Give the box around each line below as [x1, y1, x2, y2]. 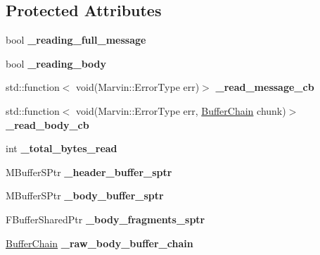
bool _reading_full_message [6, 32, 146, 47]
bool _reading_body [6, 56, 107, 70]
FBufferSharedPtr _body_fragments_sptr [6, 211, 205, 226]
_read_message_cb [215, 80, 314, 94]
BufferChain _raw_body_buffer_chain [6, 235, 193, 250]
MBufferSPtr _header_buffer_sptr [6, 164, 172, 179]
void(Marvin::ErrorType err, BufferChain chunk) [76, 103, 286, 118]
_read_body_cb [6, 117, 89, 132]
